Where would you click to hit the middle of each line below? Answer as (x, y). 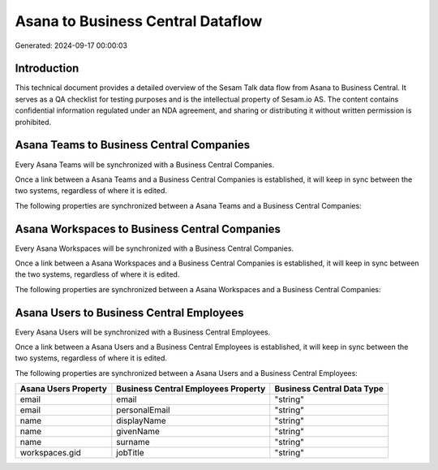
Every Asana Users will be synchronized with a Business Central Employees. (143, 332)
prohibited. (33, 122)
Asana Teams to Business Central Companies (133, 145)
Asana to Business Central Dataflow (139, 21)
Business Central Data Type (329, 389)
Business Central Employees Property (191, 389)
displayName (141, 420)
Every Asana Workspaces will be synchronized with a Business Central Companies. (155, 248)
